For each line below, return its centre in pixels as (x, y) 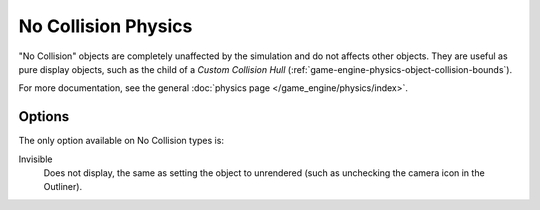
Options (44, 116)
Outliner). (63, 187)
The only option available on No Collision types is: (121, 141)
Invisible (35, 159)
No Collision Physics (105, 26)
